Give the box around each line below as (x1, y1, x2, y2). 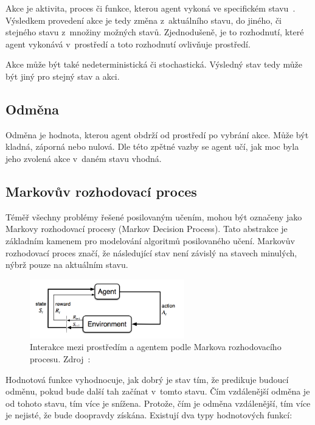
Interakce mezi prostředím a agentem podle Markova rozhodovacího (30, 340, 282, 353)
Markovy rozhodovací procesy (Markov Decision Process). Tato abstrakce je (5, 222, 288, 235)
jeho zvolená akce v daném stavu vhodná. (5, 152, 162, 164)
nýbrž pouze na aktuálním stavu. (5, 258, 128, 271)
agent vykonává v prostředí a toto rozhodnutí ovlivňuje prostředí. (5, 37, 251, 50)
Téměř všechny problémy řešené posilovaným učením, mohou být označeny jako (5, 210, 302, 223)
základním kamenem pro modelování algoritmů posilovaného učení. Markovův (5, 234, 295, 247)
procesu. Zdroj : (30, 353, 91, 365)
